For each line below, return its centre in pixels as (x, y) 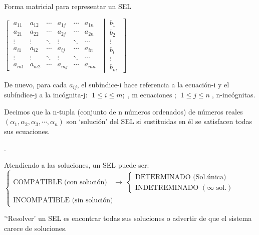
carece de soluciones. (36, 228)
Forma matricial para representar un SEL (68, 6)
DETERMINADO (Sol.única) (181, 177)
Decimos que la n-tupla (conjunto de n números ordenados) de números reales (123, 111)
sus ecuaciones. (27, 131)
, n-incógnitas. (233, 95)
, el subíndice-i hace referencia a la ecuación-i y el (153, 84)
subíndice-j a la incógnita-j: (46, 95)
